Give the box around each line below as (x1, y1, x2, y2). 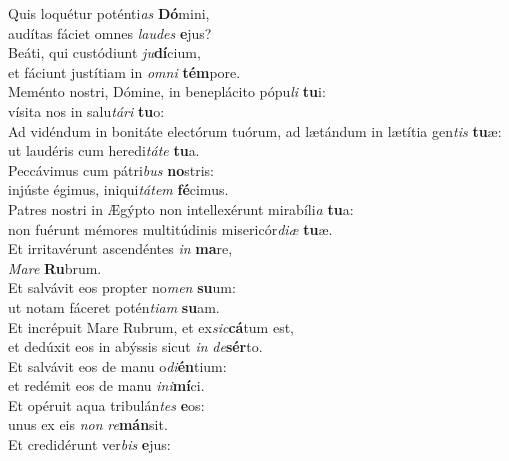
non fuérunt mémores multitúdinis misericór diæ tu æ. (8, 218, 333, 239)
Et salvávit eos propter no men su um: (8, 277, 236, 298)
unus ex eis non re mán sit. (8, 414, 168, 435)
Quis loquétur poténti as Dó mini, (8, 3, 210, 23)
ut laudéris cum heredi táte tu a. (8, 140, 200, 161)
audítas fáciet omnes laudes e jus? (8, 22, 212, 43)
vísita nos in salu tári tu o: (8, 100, 165, 121)
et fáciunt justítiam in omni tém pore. (8, 61, 241, 82)
